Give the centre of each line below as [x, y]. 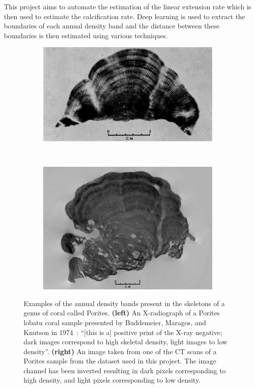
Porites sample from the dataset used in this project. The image [120, 361]
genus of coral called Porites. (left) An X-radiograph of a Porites [122, 313]
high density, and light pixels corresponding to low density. [112, 380]
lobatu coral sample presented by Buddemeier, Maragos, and [115, 322]
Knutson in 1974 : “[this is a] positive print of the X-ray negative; [123, 332]
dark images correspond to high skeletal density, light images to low [126, 342]
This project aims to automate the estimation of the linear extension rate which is [128, 6]
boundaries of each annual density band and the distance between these [112, 26]
